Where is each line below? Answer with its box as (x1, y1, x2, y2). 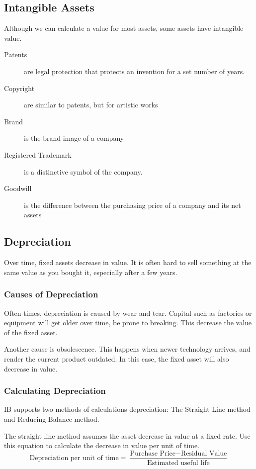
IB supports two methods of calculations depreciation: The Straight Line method (4, 404, 251, 414)
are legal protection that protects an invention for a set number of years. (24, 66, 245, 76)
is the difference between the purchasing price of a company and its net (24, 199, 241, 210)
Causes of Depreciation (4, 288, 98, 300)
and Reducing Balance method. (4, 413, 99, 424)
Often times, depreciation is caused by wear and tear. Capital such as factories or (4, 307, 252, 318)
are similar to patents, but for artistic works (24, 99, 158, 110)
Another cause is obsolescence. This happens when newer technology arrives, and (4, 344, 251, 354)
